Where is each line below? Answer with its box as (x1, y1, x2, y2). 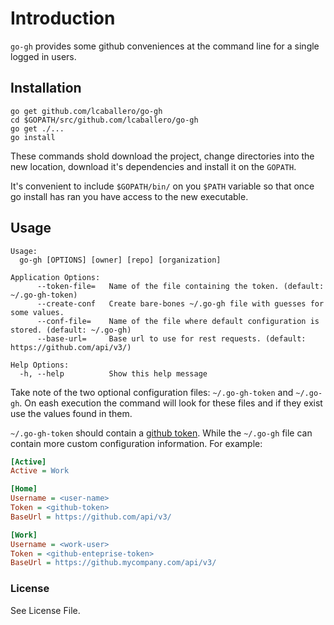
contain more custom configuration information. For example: (10, 437, 263, 449)
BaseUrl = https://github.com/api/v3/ (10, 512, 172, 522)
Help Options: (10, 360, 70, 370)
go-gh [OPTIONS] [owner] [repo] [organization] (19, 255, 222, 265)
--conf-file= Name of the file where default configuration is (36, 316, 320, 326)
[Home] (10, 484, 38, 494)
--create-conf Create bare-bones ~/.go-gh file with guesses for (36, 298, 325, 309)
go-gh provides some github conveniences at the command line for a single (10, 40, 320, 52)
